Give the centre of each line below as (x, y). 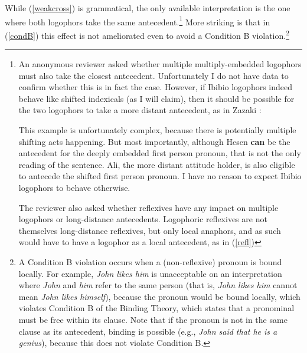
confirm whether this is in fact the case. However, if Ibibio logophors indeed (156, 87)
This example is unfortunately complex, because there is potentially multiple (157, 130)
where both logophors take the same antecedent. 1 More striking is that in (138, 21)
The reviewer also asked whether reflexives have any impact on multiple (148, 207)
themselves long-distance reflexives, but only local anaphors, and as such (150, 230)
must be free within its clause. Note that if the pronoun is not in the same (153, 319)
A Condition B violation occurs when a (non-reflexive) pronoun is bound (150, 262)
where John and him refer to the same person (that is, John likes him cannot (158, 285)
